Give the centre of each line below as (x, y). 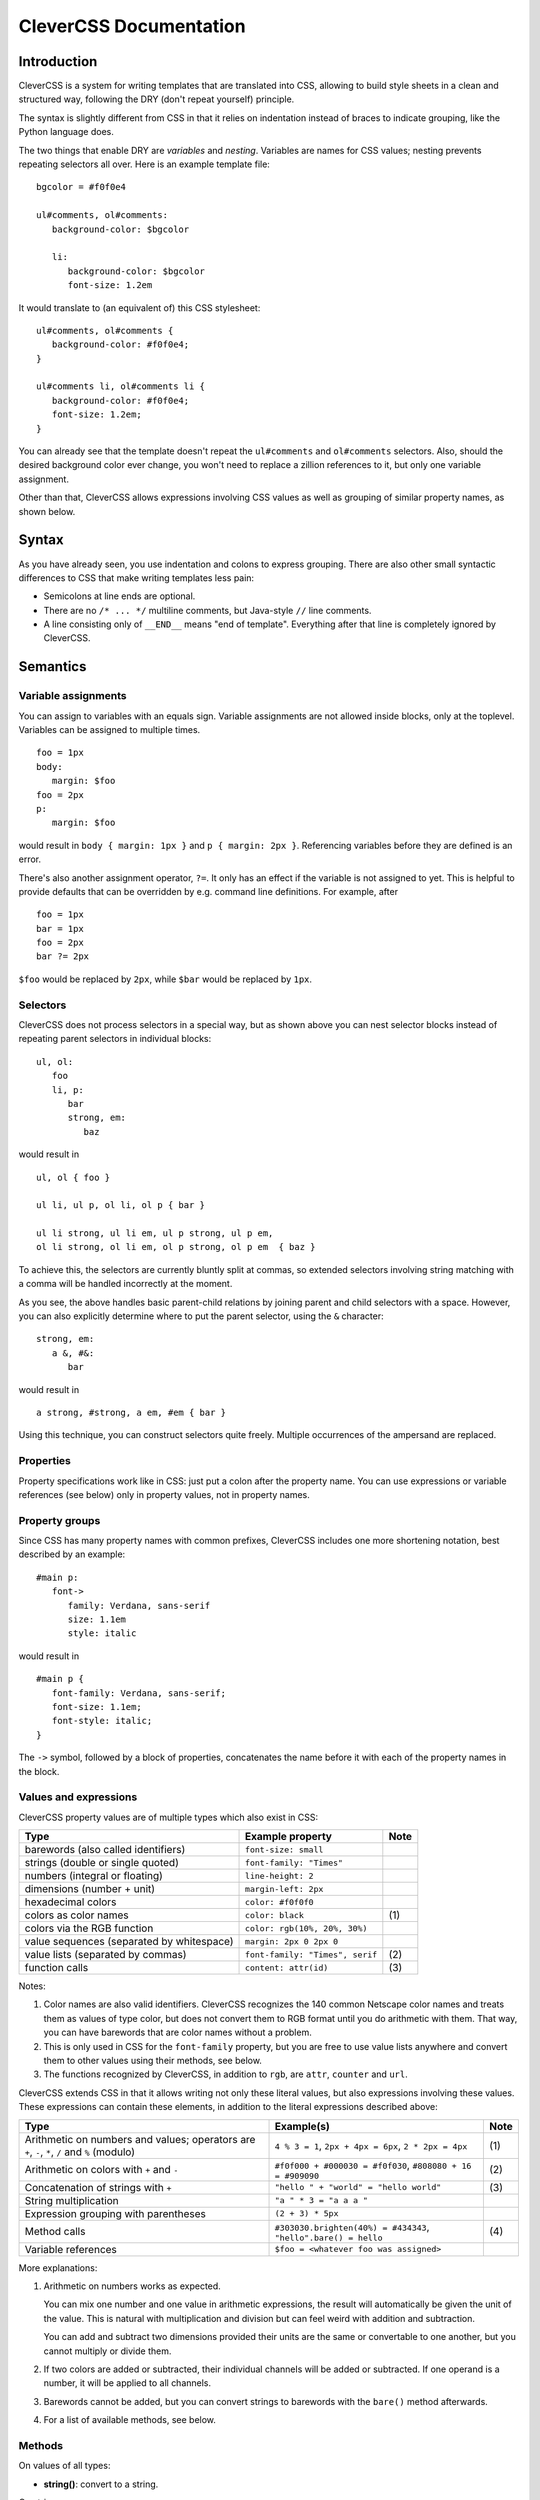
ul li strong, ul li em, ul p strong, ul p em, (155, 1233)
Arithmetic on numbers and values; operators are (140, 2139)
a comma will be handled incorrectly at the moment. (125, 1284)
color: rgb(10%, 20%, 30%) (306, 1928)
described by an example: (72, 1554)
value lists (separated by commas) (105, 1955)
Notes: (32, 1986)
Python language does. (66, 132)
